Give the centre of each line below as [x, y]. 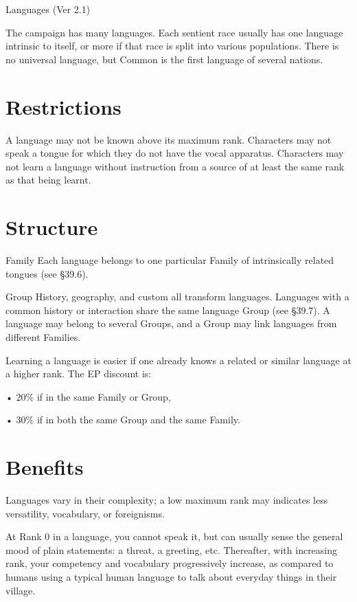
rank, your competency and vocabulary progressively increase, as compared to [170, 563]
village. [21, 590]
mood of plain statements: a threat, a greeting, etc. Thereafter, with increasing [172, 549]
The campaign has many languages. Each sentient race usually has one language [174, 32]
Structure [52, 227]
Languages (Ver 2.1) [48, 9]
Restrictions [64, 106]
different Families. [43, 336]
